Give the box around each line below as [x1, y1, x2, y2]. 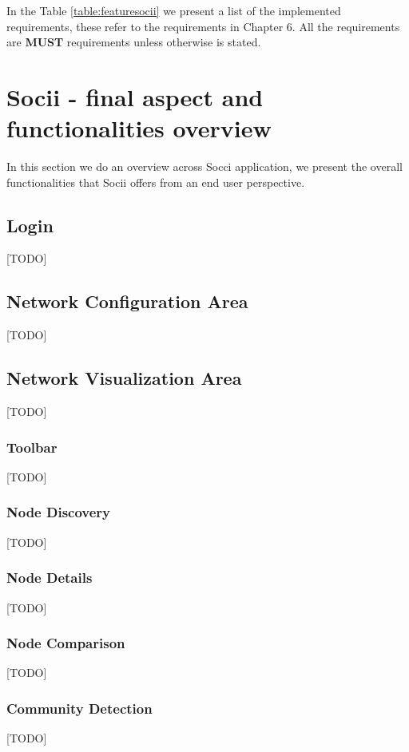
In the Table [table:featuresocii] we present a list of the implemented [6, 2, 341, 18]
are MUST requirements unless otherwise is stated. [6, 34, 261, 50]
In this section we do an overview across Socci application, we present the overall [6, 158, 403, 175]
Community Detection [6, 698, 153, 718]
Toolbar [6, 437, 58, 457]
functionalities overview [6, 112, 272, 144]
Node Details [6, 568, 93, 588]
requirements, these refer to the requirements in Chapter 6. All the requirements [6, 18, 400, 34]
